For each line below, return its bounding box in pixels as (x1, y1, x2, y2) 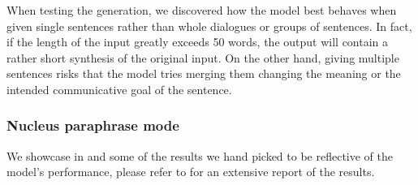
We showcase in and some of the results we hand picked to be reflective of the (6, 147, 393, 164)
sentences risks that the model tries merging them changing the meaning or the (6, 65, 401, 82)
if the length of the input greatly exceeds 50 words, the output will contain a (6, 33, 389, 50)
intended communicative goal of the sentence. (6, 80, 232, 97)
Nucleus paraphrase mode (6, 115, 179, 136)
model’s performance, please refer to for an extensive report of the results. (6, 163, 375, 180)
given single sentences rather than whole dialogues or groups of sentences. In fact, (6, 17, 412, 34)
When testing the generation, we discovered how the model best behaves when (6, 2, 397, 18)
